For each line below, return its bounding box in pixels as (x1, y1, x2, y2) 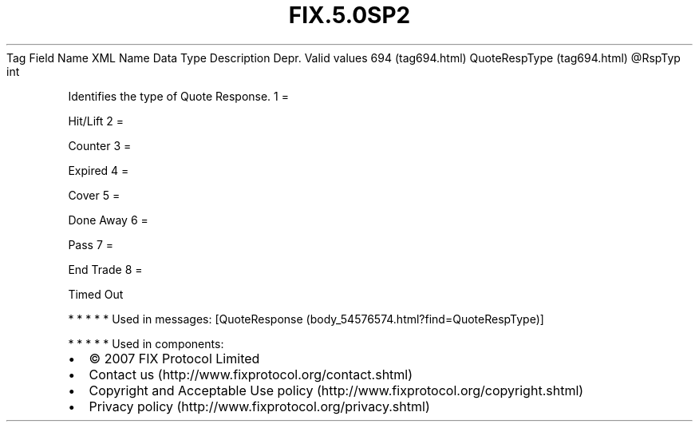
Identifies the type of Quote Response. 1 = (68, 89, 289, 103)
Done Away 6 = (68, 212, 148, 227)
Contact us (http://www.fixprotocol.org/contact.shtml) (89, 366, 413, 382)
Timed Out (68, 287, 124, 301)
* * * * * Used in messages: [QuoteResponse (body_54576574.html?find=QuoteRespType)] (68, 311, 544, 326)
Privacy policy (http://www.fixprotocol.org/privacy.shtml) (89, 398, 430, 414)
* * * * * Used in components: (68, 336, 224, 351)
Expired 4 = (68, 163, 129, 177)
